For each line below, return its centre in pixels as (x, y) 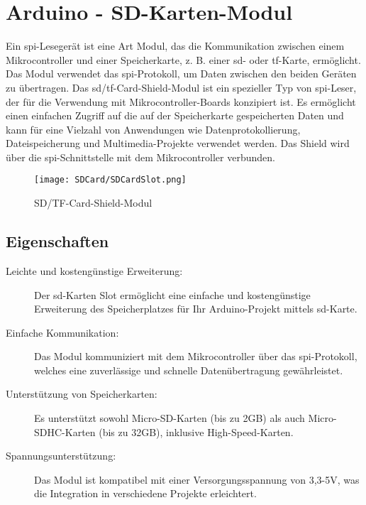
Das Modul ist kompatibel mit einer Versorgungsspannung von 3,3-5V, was (197, 479)
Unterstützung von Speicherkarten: (82, 394)
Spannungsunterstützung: (61, 456)
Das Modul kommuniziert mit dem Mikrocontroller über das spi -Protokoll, (196, 356)
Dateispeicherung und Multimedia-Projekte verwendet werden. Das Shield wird (178, 143)
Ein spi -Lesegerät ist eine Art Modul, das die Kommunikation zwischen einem (175, 46)
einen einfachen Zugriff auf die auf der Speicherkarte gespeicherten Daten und (175, 115)
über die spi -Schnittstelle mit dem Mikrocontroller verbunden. (140, 157)
